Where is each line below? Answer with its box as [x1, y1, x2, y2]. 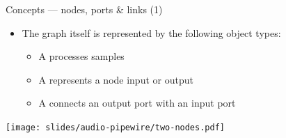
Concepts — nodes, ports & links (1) [6, 2, 163, 16]
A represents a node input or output [38, 72, 193, 86]
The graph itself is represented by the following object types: [22, 25, 281, 40]
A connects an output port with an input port [38, 95, 236, 110]
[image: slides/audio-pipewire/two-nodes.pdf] [6, 122, 225, 132]
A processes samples [38, 49, 125, 63]
